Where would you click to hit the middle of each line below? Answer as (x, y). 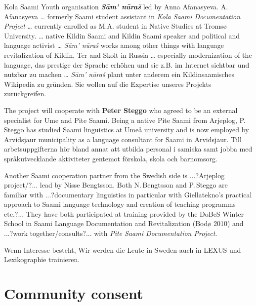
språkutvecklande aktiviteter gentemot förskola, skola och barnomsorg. (111, 158)
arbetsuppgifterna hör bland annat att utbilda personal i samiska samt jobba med (128, 149)
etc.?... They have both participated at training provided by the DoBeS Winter (124, 213)
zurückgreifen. (25, 94)
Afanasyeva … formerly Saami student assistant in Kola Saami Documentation (122, 16)
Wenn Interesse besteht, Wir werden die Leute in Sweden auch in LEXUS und (123, 249)
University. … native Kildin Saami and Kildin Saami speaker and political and (122, 35)
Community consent (74, 293)
